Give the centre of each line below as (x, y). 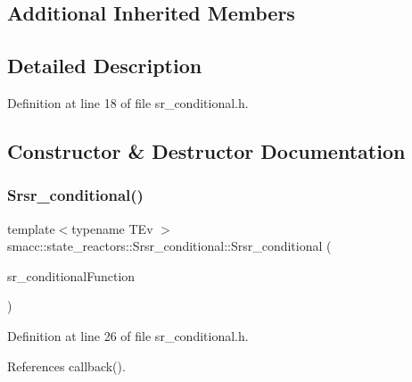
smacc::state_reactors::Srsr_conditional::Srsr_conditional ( (169, 246)
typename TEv (112, 228)
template (31, 228)
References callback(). (66, 365)
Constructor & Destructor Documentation (206, 150)
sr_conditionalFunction (71, 275)
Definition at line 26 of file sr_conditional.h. (128, 335)
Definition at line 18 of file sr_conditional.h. (128, 102)
